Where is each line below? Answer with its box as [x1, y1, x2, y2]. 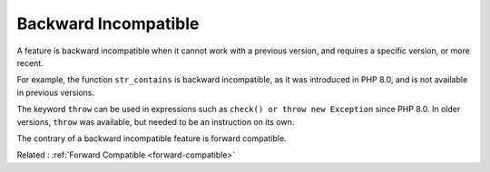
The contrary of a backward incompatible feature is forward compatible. [16, 132, 287, 144]
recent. [16, 57, 44, 68]
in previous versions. [16, 87, 95, 98]
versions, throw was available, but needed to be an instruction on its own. [16, 116, 295, 127]
